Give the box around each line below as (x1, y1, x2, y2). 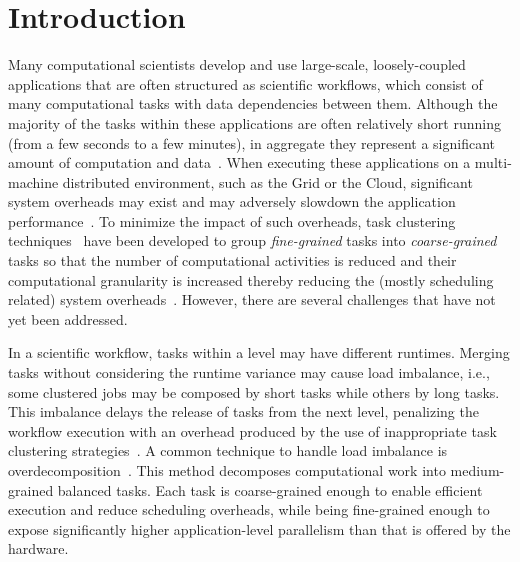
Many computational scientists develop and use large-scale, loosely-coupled (8, 54, 466, 75)
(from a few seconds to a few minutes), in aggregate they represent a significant (8, 132, 495, 153)
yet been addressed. (8, 308, 128, 329)
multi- (474, 152, 512, 173)
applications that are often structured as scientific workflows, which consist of (8, 73, 483, 94)
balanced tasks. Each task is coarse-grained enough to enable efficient (57, 479, 483, 500)
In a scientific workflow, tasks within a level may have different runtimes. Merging (8, 342, 510, 363)
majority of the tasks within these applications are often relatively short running (8, 112, 501, 133)
